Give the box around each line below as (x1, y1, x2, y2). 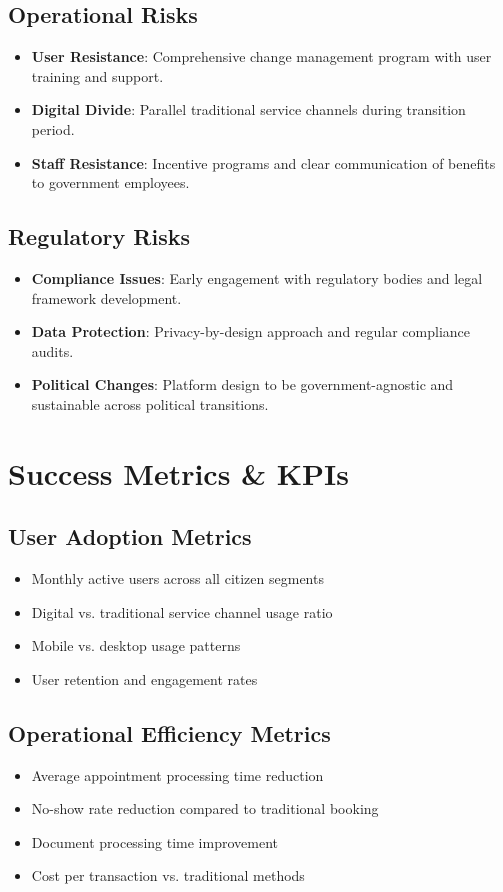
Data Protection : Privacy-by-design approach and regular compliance (31, 321, 471, 342)
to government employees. (31, 172, 190, 193)
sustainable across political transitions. (31, 393, 269, 414)
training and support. (31, 65, 164, 86)
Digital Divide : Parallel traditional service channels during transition (31, 99, 466, 120)
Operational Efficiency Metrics (8, 717, 331, 748)
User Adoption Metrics (8, 521, 252, 552)
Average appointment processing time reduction (31, 764, 324, 785)
